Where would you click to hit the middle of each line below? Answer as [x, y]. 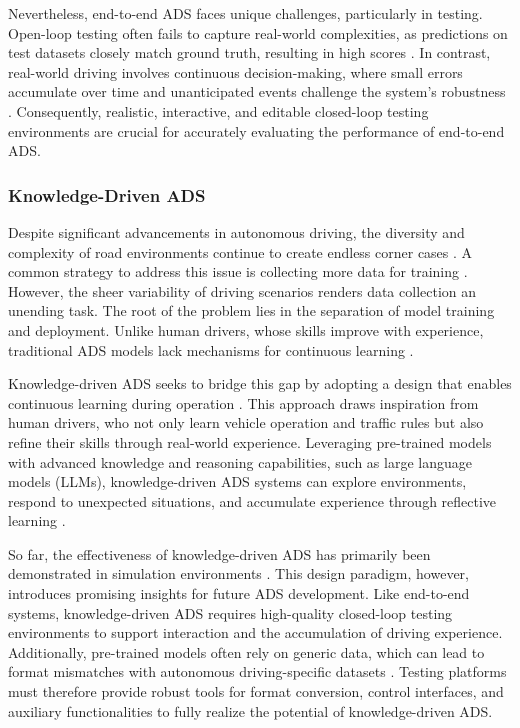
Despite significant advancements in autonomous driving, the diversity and [236, 231]
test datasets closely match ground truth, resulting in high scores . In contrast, [249, 52]
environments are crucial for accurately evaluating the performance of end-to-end [256, 130]
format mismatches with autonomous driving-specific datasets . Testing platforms [257, 671]
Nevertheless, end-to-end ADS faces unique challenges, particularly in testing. [245, 13]
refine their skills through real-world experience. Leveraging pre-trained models [250, 441]
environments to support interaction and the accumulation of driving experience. [255, 632]
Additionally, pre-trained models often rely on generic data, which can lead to [246, 651]
